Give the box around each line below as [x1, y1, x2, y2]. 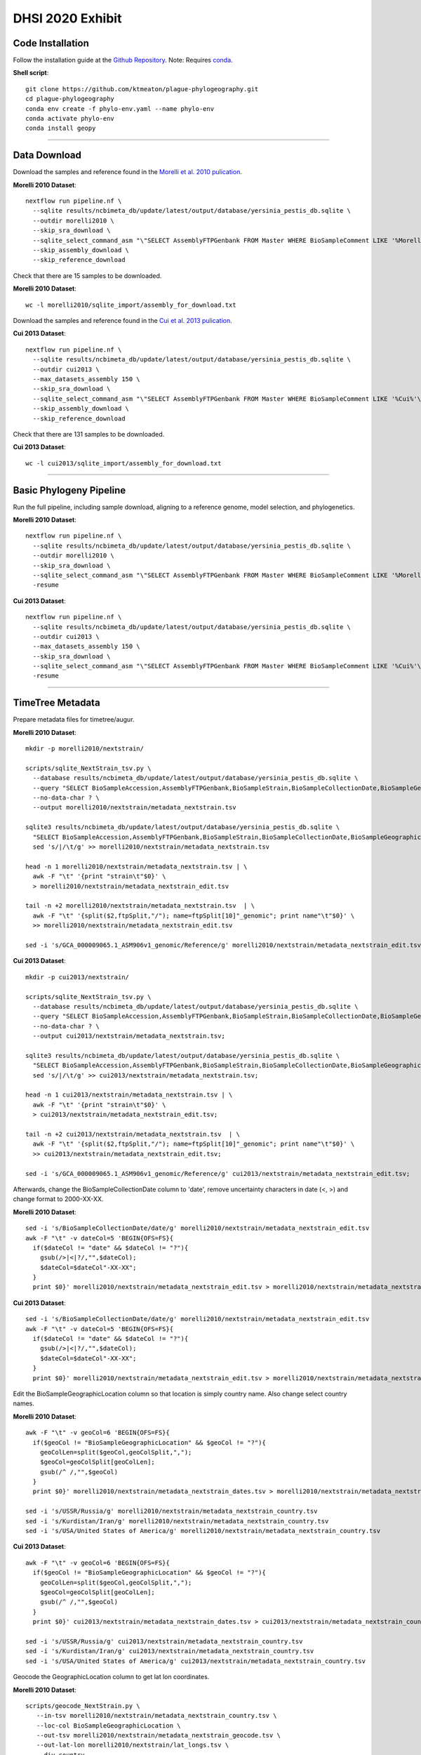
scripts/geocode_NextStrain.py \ [25, 1702, 140, 1709]
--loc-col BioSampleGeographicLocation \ [36, 1721, 182, 1730]
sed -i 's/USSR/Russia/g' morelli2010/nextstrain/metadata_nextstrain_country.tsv [25, 1507, 318, 1516]
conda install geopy [25, 124, 96, 133]
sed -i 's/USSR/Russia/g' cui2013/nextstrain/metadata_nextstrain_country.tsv [25, 1637, 303, 1645]
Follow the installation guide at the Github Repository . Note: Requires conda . [13, 56, 233, 65]
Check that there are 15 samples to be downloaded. [13, 271, 162, 280]
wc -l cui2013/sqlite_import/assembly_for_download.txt [25, 459, 222, 467]
